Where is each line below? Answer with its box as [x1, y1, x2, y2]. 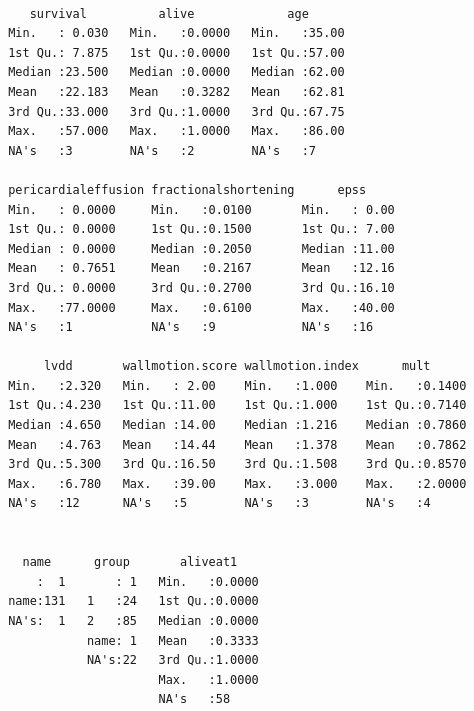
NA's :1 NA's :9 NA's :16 [8, 320, 374, 335]
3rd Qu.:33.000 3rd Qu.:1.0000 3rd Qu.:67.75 [8, 104, 345, 119]
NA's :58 [158, 692, 231, 707]
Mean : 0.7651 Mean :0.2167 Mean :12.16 [8, 261, 395, 276]
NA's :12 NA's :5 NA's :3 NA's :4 [8, 496, 431, 511]
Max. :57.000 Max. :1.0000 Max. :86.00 [8, 124, 345, 139]
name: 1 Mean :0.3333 [86, 633, 259, 648]
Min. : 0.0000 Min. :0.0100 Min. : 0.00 [8, 202, 395, 217]
